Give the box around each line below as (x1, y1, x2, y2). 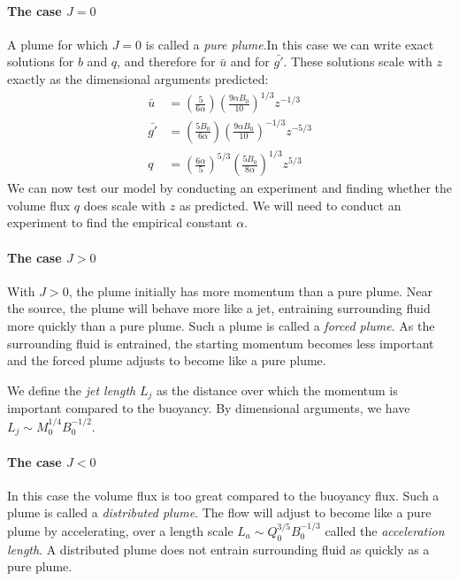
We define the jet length (7, 380, 136, 399)
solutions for (7, 52, 74, 71)
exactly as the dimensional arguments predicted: (7, 69, 269, 88)
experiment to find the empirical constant (7, 213, 233, 232)
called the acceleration (325, 521, 445, 539)
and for (230, 52, 270, 71)
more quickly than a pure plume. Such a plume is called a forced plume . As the (7, 316, 435, 334)
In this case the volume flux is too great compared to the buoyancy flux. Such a (7, 485, 440, 504)
